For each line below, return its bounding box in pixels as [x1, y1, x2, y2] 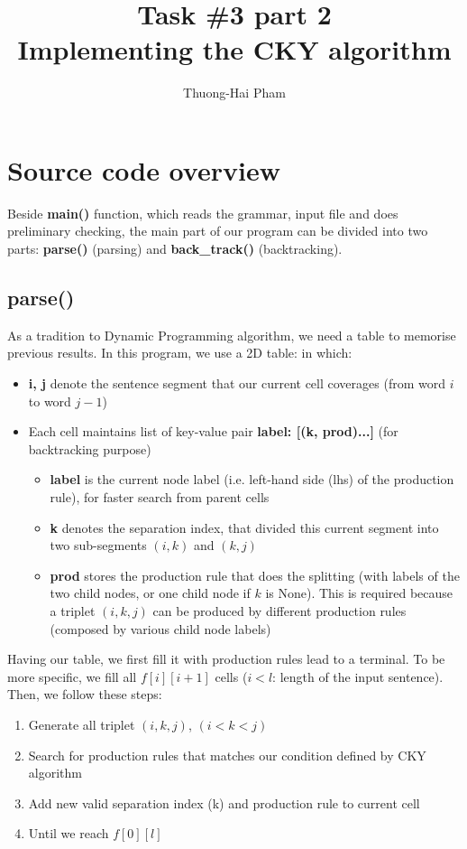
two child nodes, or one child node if [50, 583, 251, 602]
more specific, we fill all [7, 667, 137, 686]
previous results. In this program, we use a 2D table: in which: [7, 343, 353, 362]
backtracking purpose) [28, 439, 151, 458]
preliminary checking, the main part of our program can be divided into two [7, 221, 428, 240]
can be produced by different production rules [152, 601, 407, 620]
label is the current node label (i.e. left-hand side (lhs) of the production [50, 470, 454, 489]
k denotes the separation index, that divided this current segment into [50, 518, 439, 536]
